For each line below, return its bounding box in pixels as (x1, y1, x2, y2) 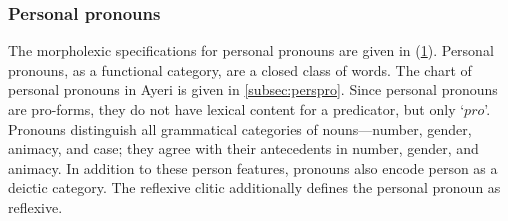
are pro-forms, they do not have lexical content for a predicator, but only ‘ (8, 99, 465, 119)
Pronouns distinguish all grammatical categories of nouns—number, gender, (8, 118, 472, 139)
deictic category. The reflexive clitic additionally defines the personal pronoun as (8, 177, 501, 198)
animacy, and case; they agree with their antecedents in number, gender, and (8, 138, 479, 159)
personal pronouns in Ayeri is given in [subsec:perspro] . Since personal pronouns (8, 79, 498, 100)
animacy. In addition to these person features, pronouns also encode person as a (8, 157, 498, 178)
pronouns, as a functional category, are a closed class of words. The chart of (8, 59, 472, 80)
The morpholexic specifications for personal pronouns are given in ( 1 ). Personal (8, 40, 494, 61)
